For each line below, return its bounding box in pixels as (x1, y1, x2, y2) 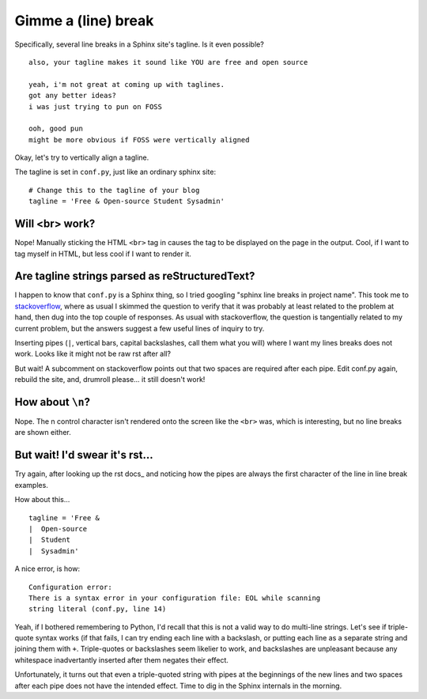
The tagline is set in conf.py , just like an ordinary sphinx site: (14, 167, 217, 177)
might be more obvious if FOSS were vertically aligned (28, 135, 250, 144)
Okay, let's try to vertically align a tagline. (14, 153, 149, 162)
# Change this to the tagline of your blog (28, 186, 200, 195)
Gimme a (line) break (14, 12, 154, 29)
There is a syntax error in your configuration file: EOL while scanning (28, 593, 321, 603)
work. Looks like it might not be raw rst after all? (14, 349, 172, 359)
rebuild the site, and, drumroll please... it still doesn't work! (14, 375, 206, 384)
